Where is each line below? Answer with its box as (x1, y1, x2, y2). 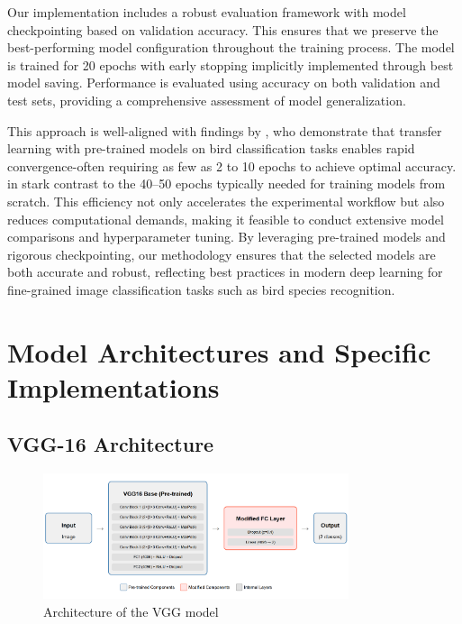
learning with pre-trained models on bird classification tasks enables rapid (7, 139, 415, 158)
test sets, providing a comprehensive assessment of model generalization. (7, 90, 406, 109)
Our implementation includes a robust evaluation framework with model (7, 3, 406, 21)
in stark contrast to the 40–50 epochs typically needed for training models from (7, 174, 446, 193)
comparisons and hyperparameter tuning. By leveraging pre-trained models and (7, 227, 446, 246)
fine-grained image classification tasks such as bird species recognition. (7, 280, 395, 298)
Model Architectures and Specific (7, 333, 431, 370)
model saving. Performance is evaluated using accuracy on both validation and (7, 73, 440, 92)
